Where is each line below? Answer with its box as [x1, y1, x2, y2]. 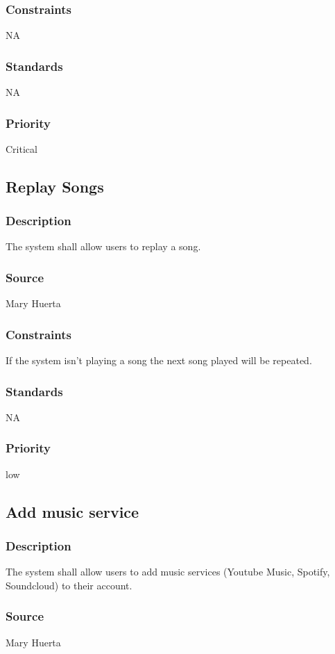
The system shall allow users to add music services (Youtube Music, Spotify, [6, 564, 330, 579]
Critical [6, 141, 37, 156]
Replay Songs [6, 175, 104, 197]
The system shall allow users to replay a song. [6, 239, 201, 254]
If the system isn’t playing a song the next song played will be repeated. [6, 353, 312, 368]
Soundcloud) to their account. [6, 578, 132, 592]
